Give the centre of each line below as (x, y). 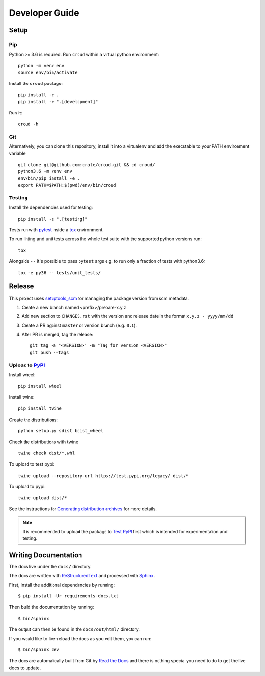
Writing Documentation (46, 555)
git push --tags (50, 352)
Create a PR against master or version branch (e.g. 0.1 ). (79, 325)
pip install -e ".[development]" (58, 102)
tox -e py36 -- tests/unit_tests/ (59, 272)
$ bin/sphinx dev (39, 649)
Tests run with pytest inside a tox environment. (56, 230)
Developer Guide (44, 13)
